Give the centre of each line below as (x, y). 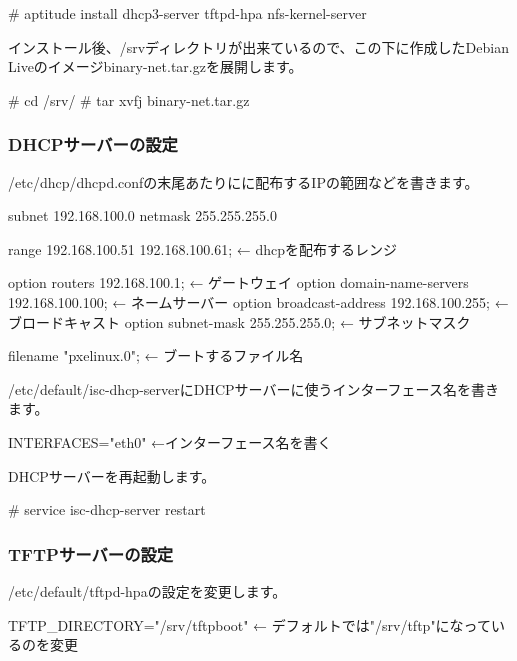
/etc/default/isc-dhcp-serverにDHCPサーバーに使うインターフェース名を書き (253, 388)
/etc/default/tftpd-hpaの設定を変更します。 (147, 590)
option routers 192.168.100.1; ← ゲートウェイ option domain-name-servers (238, 282)
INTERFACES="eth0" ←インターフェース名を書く (170, 441)
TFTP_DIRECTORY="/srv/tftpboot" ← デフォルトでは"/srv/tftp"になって (249, 624)
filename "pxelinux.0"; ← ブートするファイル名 (156, 355)
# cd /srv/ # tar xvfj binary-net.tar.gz (129, 99)
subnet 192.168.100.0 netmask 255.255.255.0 (142, 215)
